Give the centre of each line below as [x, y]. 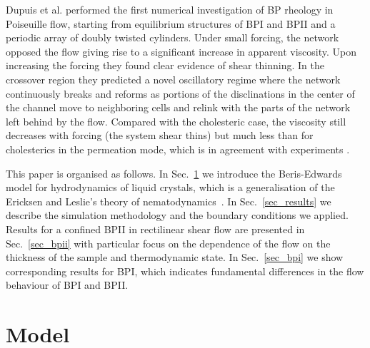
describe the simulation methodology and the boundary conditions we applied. [177, 215]
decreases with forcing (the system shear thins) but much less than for [160, 135]
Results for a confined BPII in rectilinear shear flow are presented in [155, 229]
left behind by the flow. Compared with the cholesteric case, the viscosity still [176, 121]
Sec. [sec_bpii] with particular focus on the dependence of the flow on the [168, 243]
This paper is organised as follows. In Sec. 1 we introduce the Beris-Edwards [174, 173]
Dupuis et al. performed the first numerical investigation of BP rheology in [170, 9]
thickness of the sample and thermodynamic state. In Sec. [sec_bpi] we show [175, 257]
